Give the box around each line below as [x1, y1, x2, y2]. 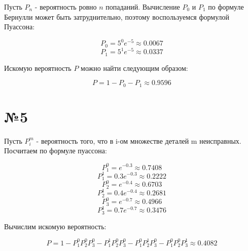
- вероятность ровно [34, 2, 97, 12]
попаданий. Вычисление [105, 2, 180, 12]
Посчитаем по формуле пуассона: [4, 145, 107, 156]
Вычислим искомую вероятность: [4, 221, 107, 231]
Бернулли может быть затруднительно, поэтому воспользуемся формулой [4, 11, 230, 22]
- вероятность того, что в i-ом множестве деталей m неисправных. [36, 135, 241, 146]
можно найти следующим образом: [81, 62, 188, 73]
